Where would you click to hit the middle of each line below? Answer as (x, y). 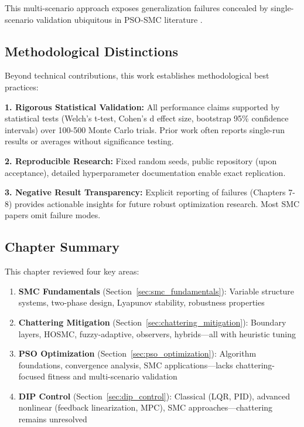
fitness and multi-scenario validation (112, 376)
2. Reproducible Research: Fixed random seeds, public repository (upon (141, 160)
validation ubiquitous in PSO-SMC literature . (119, 19)
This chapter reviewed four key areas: (72, 271)
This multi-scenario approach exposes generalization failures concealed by (136, 8)
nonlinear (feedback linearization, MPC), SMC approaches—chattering (146, 407)
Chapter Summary (62, 247)
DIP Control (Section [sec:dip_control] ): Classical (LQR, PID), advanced (154, 396)
